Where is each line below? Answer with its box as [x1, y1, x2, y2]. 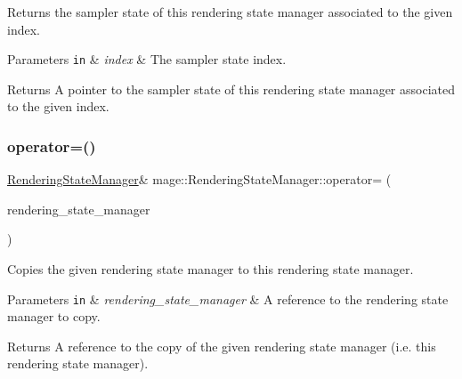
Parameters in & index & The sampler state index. [7, 50, 287, 69]
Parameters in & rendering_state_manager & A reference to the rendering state [7, 289, 449, 308]
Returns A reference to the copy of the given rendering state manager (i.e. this [7, 336, 436, 355]
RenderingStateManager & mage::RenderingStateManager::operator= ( [7, 170, 392, 189]
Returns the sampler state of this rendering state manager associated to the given [7, 3, 453, 20]
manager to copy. [7, 307, 101, 326]
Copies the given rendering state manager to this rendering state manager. [7, 260, 414, 278]
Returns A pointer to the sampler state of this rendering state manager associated [7, 79, 455, 98]
